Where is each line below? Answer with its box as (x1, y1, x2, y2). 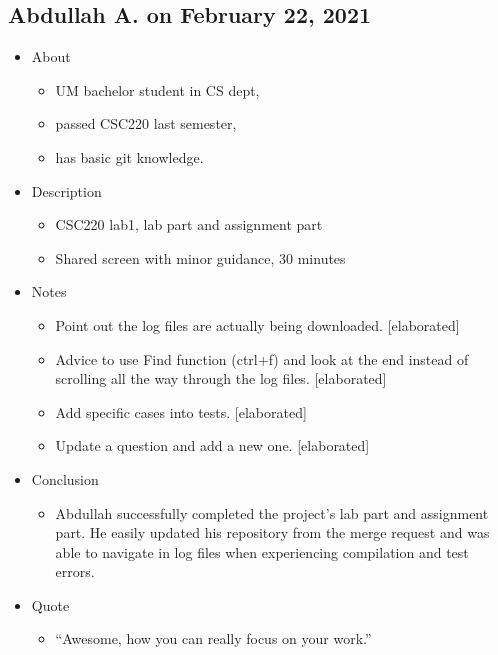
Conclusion (31, 468, 99, 489)
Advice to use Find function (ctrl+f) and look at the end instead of (55, 348, 469, 369)
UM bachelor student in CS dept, (55, 79, 260, 100)
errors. (55, 561, 95, 582)
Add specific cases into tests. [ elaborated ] (55, 401, 307, 422)
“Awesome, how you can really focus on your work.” (55, 628, 372, 649)
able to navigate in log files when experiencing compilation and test (55, 541, 469, 562)
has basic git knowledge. (55, 146, 204, 167)
